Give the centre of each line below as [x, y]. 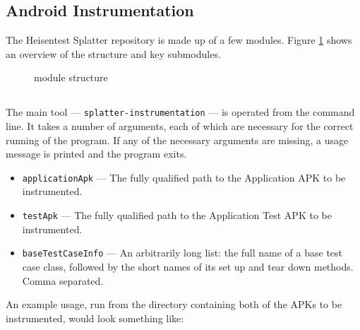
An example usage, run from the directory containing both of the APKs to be [174, 304]
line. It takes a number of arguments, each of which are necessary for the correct [180, 126]
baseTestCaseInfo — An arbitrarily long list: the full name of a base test [182, 253]
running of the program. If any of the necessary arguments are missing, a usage [177, 140]
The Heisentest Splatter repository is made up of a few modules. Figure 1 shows [179, 40]
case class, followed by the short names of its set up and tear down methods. [188, 266]
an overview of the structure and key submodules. [113, 53]
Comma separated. [63, 280]
